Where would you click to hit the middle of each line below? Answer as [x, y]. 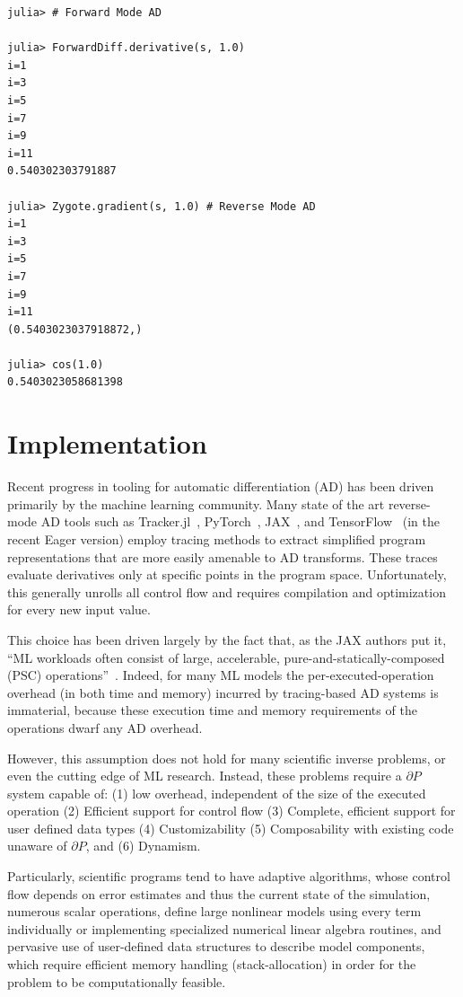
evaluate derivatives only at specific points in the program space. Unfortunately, [227, 574]
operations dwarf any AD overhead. [105, 727]
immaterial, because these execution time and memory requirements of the [212, 710]
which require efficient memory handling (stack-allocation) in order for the [212, 964]
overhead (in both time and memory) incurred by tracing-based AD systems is [223, 692]
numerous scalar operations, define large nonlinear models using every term [214, 911]
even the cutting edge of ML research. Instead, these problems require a [205, 776]
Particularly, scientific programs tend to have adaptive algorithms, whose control [229, 876]
